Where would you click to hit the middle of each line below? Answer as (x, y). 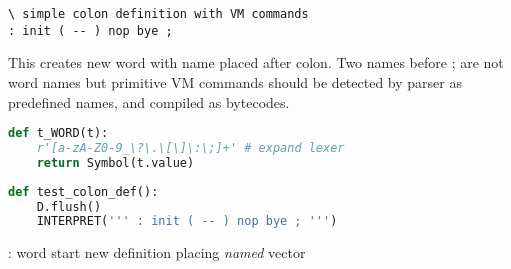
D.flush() (69, 206)
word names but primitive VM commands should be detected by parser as (235, 81)
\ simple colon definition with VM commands (158, 14)
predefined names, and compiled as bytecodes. (149, 101)
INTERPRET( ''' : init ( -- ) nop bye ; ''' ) (187, 221)
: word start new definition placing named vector (157, 252)
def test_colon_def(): (83, 191)
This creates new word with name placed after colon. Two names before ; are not (256, 62)
